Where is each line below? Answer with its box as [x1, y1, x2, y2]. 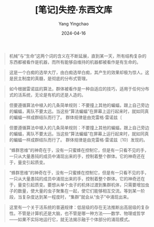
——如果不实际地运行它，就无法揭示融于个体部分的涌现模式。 [9, 216, 133, 222]
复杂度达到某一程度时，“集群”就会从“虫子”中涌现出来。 [22, 194, 132, 200]
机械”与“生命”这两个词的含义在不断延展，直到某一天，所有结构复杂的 [9, 53, 147, 59]
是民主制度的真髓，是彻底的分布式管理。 [9, 75, 90, 81]
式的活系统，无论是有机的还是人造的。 [9, 92, 86, 98]
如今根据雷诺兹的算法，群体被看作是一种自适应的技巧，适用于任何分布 [9, 86, 150, 91]
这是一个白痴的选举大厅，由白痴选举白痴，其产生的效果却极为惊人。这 [9, 69, 150, 75]
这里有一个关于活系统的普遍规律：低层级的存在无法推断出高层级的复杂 [9, 204, 150, 210]
